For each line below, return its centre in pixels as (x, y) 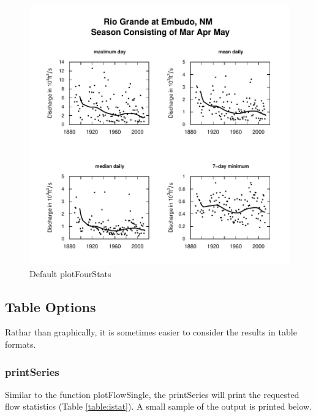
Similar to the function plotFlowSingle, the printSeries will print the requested (152, 394)
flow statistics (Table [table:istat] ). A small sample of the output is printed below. (159, 406)
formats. (21, 344)
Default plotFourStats (70, 273)
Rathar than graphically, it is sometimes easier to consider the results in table (151, 332)
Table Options (51, 306)
